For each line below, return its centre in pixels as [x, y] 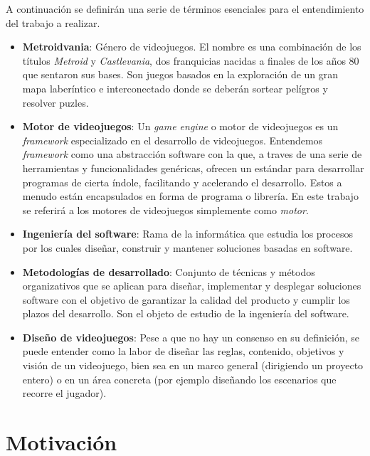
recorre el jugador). [64, 393]
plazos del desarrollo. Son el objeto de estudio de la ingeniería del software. [186, 313]
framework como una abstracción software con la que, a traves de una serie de [192, 154]
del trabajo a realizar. [53, 22]
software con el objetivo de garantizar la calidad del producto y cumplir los [186, 299]
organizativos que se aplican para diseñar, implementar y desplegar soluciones [192, 286]
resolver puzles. [55, 102]
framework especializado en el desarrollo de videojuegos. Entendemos [173, 140]
